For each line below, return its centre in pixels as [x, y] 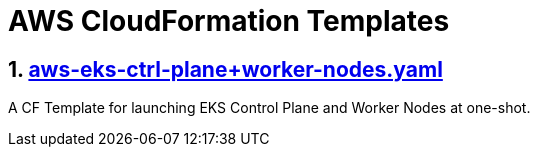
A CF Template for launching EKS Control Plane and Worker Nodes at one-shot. [269, 108]
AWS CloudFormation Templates [229, 21]
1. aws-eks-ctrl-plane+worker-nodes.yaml [225, 69]
